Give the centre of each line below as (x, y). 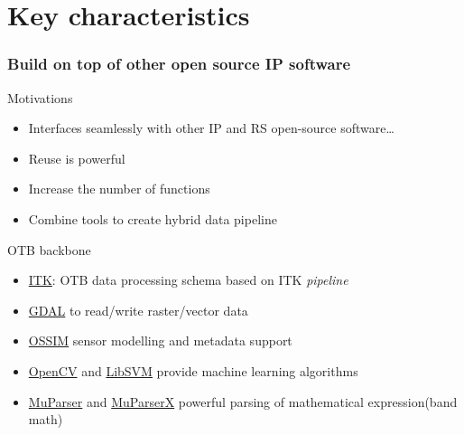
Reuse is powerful (77, 158)
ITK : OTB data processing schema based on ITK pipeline (188, 280)
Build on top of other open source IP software (179, 64)
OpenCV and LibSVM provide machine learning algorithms (193, 370)
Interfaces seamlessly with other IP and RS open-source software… (211, 128)
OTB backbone (49, 249)
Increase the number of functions (119, 189)
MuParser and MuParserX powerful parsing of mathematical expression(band (243, 401)
